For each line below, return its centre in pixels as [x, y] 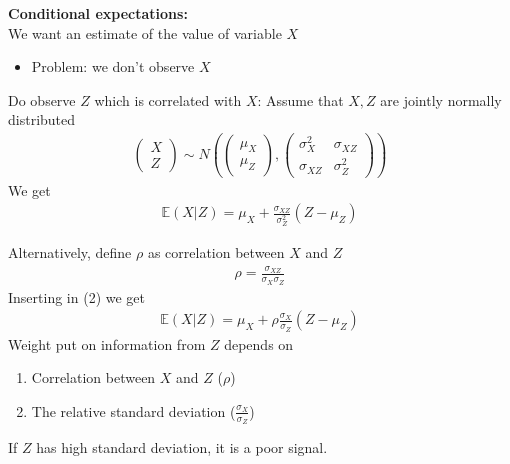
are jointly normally [441, 99]
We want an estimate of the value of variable [145, 32]
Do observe [42, 99]
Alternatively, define [70, 252]
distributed [42, 119]
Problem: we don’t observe [113, 66]
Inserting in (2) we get [76, 296]
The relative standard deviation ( [133, 410]
